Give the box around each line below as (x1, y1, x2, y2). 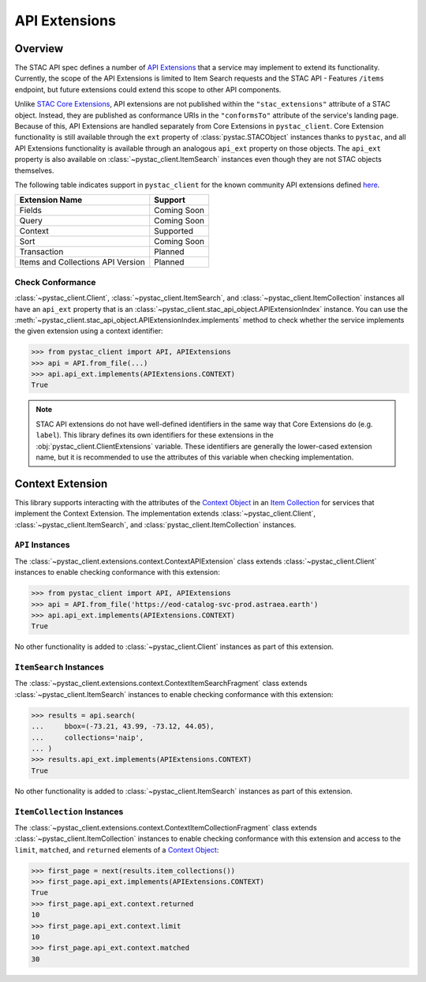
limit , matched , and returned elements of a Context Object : (14, 845, 219, 854)
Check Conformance (14, 276, 96, 287)
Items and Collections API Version (19, 257, 145, 268)
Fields (19, 205, 43, 216)
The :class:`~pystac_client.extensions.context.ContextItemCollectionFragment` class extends (14, 823, 317, 832)
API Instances (14, 539, 70, 550)
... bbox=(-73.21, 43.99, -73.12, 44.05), (31, 722, 215, 731)
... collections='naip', (31, 733, 144, 742)
